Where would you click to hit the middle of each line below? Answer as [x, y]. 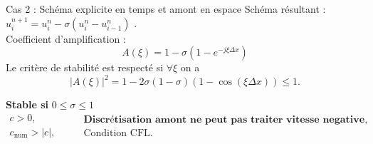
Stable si [27, 104]
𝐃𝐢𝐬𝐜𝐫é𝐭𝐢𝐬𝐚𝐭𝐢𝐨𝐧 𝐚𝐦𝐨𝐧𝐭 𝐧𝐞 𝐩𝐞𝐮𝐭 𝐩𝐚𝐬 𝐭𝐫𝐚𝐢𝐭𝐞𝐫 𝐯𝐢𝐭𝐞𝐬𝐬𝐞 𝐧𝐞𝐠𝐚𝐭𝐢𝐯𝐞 [224, 120]
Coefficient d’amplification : [66, 38]
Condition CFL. [118, 134]
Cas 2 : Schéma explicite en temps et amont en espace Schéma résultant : [166, 9]
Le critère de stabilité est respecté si [85, 67]
